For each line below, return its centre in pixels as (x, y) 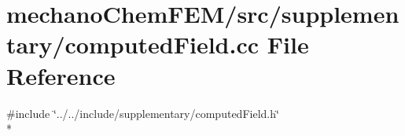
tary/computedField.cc (133, 44)
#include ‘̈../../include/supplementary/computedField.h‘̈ (143, 113)
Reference (61, 75)
